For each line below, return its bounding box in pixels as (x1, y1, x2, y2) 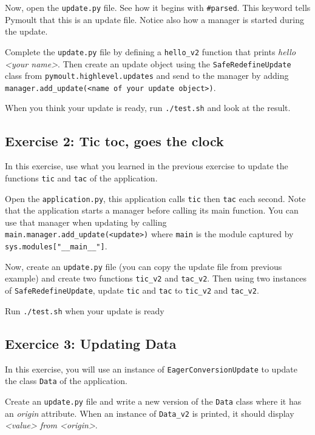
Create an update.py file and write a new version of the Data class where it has (5, 394, 302, 407)
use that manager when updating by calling (5, 215, 167, 228)
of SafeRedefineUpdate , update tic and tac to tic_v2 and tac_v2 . (5, 284, 259, 297)
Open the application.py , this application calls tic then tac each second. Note (5, 192, 306, 204)
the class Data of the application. (5, 374, 127, 387)
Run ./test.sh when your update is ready (5, 304, 164, 317)
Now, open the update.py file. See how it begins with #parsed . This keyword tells (5, 1, 311, 13)
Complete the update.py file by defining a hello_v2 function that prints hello (5, 45, 296, 58)
